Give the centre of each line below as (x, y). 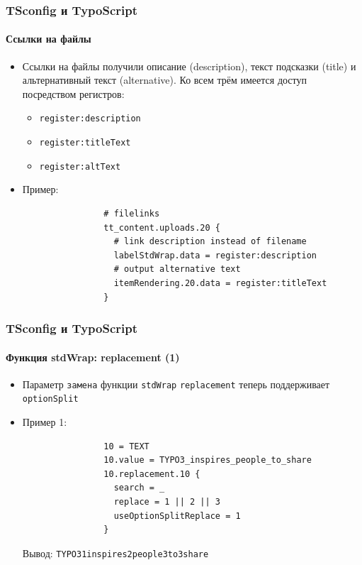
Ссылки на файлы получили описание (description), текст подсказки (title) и (189, 66)
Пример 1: (45, 422)
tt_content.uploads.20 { (162, 227)
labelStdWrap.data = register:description (215, 255)
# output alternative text (177, 269)
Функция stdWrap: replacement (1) (93, 357)
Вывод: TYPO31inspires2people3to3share (115, 553)
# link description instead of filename (210, 242)
